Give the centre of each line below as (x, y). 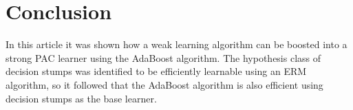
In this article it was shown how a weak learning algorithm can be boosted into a (176, 44)
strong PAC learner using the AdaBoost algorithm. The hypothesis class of (163, 57)
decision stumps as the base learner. (81, 98)
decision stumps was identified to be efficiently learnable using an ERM (156, 71)
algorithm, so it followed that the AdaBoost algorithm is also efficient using (164, 84)
